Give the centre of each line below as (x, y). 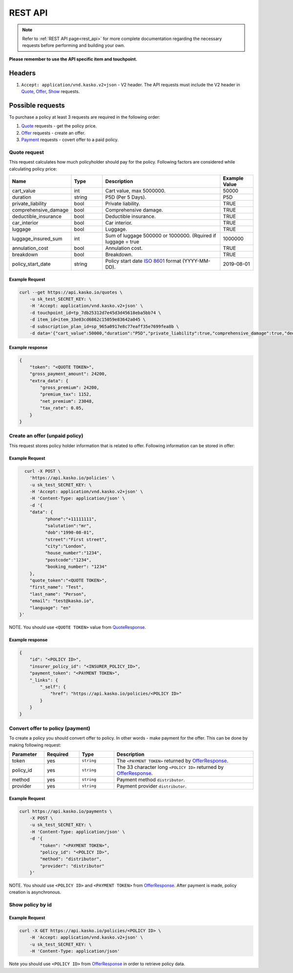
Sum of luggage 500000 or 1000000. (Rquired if (161, 236)
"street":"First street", (76, 539)
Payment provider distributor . (152, 786)
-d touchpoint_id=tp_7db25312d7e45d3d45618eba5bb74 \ (95, 313)
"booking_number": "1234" (76, 567)
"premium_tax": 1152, (66, 394)
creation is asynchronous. (35, 892)
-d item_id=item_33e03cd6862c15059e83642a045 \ (88, 320)
